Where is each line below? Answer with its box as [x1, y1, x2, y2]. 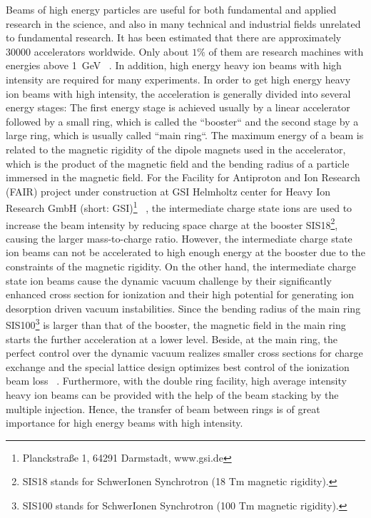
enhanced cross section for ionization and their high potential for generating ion [6, 287, 355, 302]
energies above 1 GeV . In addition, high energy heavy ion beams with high [6, 58, 342, 73]
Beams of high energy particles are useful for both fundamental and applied [6, 2, 337, 16]
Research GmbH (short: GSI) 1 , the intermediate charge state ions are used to [6, 198, 352, 215]
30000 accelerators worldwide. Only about [6, 44, 189, 59]
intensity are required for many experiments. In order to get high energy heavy [6, 71, 351, 86]
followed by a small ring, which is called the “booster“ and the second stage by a [6, 113, 359, 128]
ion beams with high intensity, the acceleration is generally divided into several [6, 86, 351, 101]
